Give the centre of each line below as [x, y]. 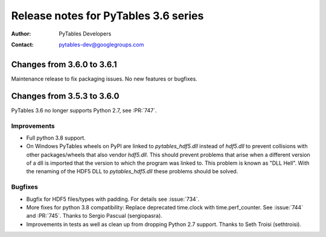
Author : [21, 34]
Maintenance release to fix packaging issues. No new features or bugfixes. [104, 79]
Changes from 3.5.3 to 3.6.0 [65, 96]
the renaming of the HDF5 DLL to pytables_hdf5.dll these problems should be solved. [132, 171]
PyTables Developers [85, 34]
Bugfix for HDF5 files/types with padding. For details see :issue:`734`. [113, 199]
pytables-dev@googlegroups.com [101, 45]
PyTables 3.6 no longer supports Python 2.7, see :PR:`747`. [84, 110]
